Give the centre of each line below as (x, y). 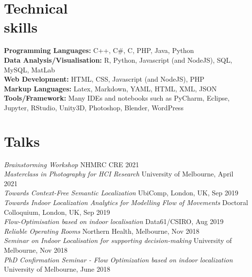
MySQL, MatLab (30, 69)
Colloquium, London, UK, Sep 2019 (57, 212)
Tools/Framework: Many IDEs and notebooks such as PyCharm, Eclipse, (117, 98)
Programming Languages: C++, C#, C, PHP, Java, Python (99, 50)
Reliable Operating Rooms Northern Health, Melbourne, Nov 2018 (102, 231)
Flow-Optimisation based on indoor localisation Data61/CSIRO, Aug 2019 (114, 221)
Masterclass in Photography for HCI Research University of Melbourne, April (119, 174)
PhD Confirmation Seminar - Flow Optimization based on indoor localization (118, 259)
